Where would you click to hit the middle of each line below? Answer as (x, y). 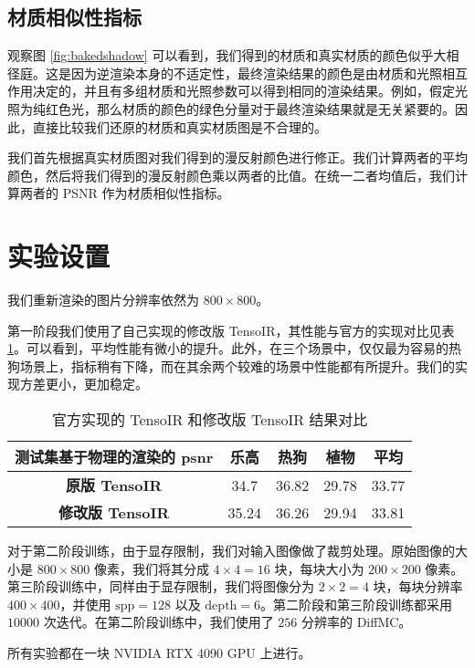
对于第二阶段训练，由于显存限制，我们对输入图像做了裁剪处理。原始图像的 (231, 551)
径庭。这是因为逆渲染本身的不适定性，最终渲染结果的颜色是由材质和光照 (225, 73)
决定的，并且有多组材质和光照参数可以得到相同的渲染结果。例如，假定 (243, 91)
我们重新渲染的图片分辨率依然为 (103, 300)
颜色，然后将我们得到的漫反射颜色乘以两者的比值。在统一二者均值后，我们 (231, 175)
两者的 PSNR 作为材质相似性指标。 (125, 193)
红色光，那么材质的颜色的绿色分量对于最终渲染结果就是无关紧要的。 (250, 108)
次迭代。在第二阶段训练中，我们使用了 (158, 622)
